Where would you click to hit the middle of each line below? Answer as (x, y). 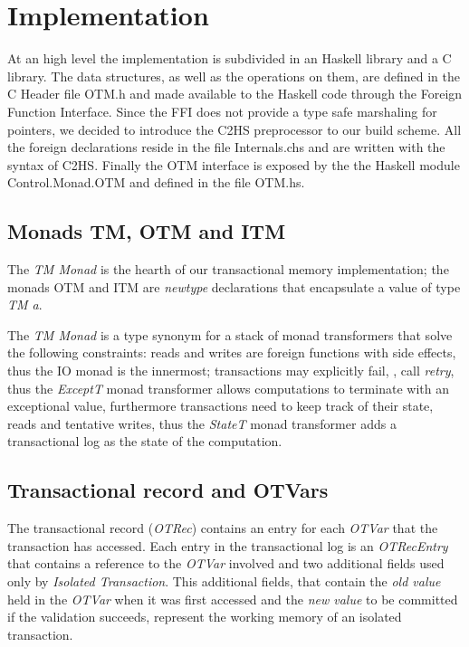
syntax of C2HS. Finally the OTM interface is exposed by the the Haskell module (234, 164)
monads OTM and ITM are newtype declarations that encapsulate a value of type (234, 286)
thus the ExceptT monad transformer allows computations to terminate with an (228, 388)
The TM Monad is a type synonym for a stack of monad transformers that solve (230, 334)
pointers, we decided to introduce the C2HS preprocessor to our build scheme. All (234, 129)
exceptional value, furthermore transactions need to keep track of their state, (220, 406)
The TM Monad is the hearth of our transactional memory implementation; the (228, 269)
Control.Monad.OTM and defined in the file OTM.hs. (156, 182)
